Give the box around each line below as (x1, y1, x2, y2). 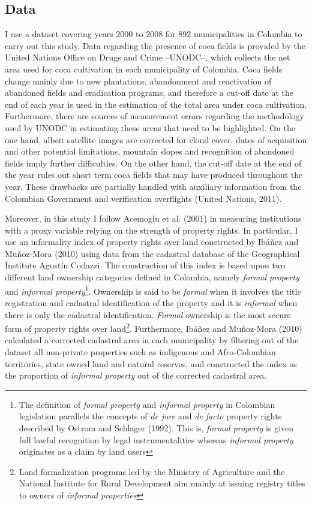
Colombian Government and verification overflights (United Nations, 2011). (5, 192, 282, 204)
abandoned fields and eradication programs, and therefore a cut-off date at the (5, 86, 294, 99)
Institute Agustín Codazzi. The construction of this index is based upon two (5, 259, 286, 271)
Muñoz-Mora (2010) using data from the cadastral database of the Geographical (5, 247, 300, 259)
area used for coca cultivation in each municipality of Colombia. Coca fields (5, 62, 283, 75)
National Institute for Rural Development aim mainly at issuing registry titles (19, 477, 305, 489)
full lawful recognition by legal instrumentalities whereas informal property (19, 433, 293, 446)
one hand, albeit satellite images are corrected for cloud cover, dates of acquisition (5, 133, 307, 146)
